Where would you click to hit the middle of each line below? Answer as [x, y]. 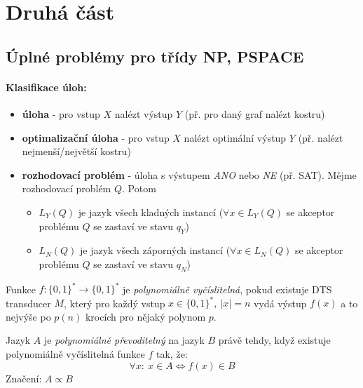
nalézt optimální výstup [235, 137]
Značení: [24, 378]
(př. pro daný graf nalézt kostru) [255, 113]
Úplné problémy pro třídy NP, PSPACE [155, 56]
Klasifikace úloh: [46, 87]
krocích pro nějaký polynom [145, 316]
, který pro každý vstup [114, 303]
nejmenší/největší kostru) [76, 151]
